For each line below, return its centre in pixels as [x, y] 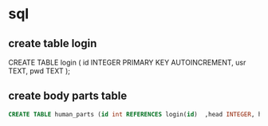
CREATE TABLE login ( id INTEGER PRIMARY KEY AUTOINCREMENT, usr [127, 62]
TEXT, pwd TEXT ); [39, 71]
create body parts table [68, 96]
